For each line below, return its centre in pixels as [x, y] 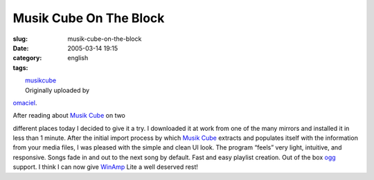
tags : [20, 67]
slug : [20, 39]
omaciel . [25, 102]
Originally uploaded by [57, 90]
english [78, 58]
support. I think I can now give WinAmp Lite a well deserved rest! [106, 167]
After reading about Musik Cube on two [69, 116]
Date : [21, 48]
